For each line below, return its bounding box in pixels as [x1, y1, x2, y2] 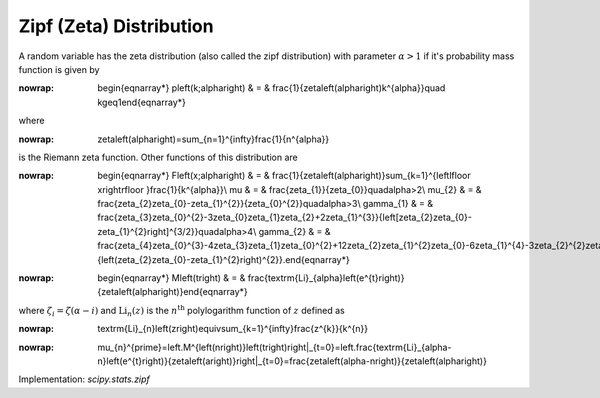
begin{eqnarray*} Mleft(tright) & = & [97, 272, 246, 284]
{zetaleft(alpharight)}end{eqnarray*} [97, 286, 249, 298]
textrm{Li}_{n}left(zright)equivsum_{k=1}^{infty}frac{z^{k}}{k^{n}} [97, 323, 369, 335]
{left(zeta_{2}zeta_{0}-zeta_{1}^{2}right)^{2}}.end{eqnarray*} [97, 253, 350, 265]
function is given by [18, 63, 100, 75]
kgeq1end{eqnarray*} [97, 96, 187, 108]
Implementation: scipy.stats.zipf [18, 373, 150, 385]
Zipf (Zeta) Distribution [18, 15, 214, 37]
